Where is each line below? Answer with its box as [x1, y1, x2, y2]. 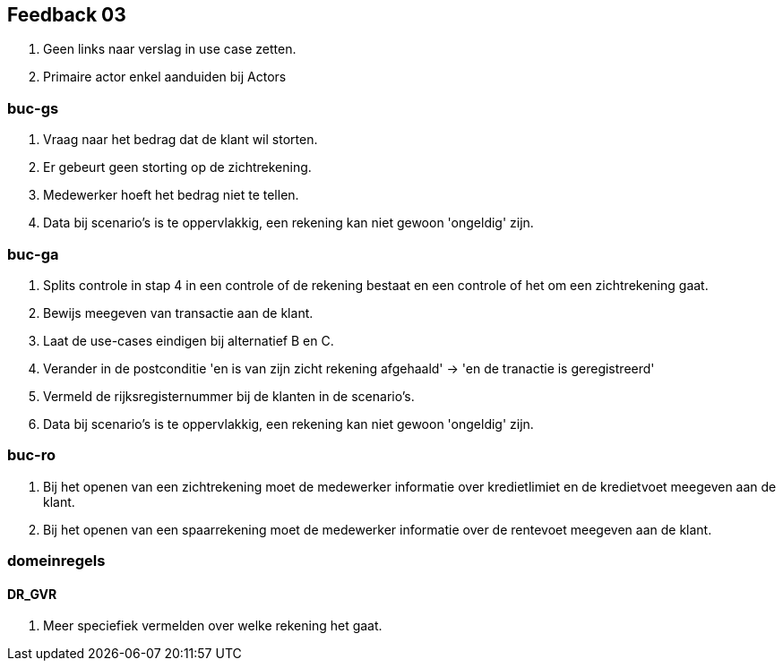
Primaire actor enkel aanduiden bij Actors [43, 69, 287, 85]
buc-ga [7, 244, 59, 263]
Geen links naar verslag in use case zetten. [43, 41, 297, 57]
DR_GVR [7, 586, 57, 602]
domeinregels [7, 552, 106, 570]
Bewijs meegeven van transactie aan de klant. [43, 304, 314, 321]
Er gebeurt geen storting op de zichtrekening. [43, 159, 312, 176]
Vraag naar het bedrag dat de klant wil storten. [43, 132, 318, 148]
